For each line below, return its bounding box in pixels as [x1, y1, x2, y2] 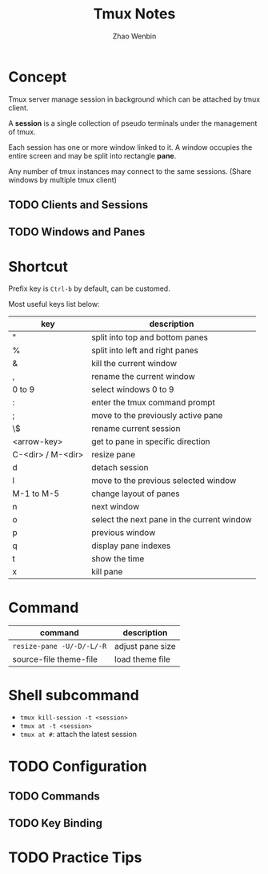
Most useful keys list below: [8, 300, 100, 309]
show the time [91, 554, 145, 565]
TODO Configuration [8, 758, 147, 775]
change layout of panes [91, 488, 180, 499]
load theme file [114, 654, 170, 665]
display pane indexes [91, 540, 171, 551]
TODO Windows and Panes [8, 225, 146, 239]
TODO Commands [8, 789, 100, 803]
